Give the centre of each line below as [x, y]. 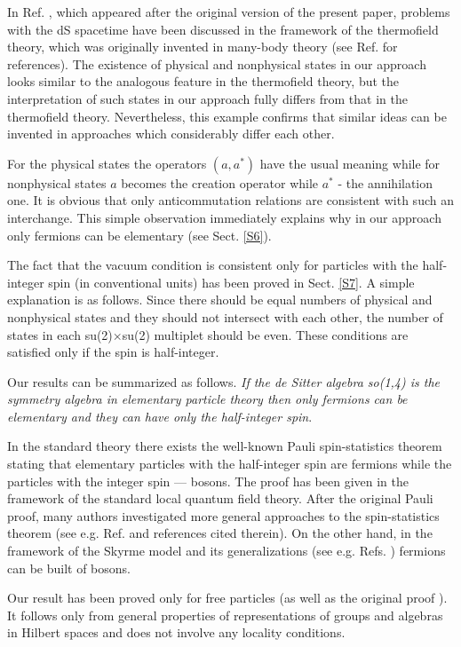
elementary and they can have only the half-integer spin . [160, 416]
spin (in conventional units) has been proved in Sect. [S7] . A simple [231, 282]
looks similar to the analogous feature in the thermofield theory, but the [203, 81]
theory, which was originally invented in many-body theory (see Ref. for [203, 47]
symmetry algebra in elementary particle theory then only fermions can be [207, 399]
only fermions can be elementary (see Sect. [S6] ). [139, 235]
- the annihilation [385, 182]
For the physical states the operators [107, 163]
